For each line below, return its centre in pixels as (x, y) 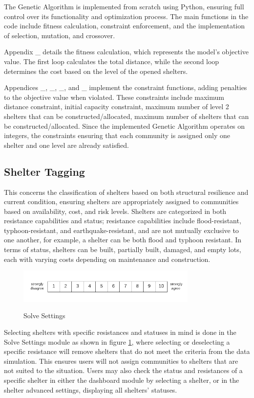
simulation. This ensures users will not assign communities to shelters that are (121, 361)
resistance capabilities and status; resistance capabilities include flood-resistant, (123, 221)
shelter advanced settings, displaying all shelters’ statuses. (91, 389)
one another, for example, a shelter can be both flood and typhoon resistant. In (123, 240)
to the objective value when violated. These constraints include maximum (114, 97)
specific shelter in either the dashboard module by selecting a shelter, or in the (122, 380)
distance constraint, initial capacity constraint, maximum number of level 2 (116, 106)
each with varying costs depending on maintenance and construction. (107, 259)
